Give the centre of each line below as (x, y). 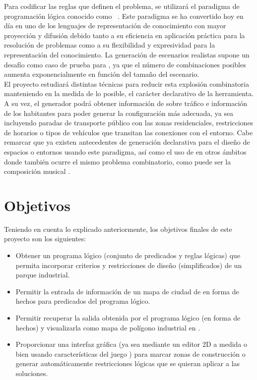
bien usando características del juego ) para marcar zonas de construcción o (130, 353)
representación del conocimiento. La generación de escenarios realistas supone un (127, 54)
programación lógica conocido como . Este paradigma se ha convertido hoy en (124, 16)
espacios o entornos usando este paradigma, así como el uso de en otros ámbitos (125, 151)
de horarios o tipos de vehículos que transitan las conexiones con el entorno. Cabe (128, 132)
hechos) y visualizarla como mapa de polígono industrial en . (108, 327)
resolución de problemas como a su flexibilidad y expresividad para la (110, 45)
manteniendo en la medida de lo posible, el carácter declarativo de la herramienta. (129, 93)
